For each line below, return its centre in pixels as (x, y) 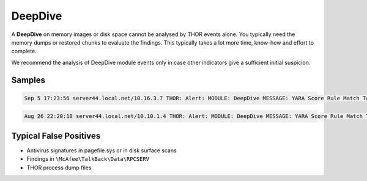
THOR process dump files (59, 168)
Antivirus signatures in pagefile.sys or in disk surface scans (102, 150)
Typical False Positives (56, 135)
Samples (28, 80)
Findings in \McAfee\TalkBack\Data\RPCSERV (88, 159)
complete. (24, 51)
